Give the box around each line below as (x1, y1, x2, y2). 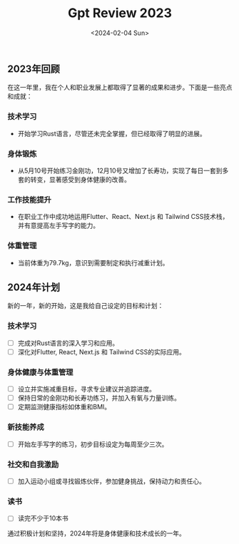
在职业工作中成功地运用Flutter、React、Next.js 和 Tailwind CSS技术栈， (17, 212, 229, 221)
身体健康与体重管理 (7, 367, 73, 377)
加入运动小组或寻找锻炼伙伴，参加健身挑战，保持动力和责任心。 (17, 476, 205, 486)
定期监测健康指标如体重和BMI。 (17, 403, 111, 411)
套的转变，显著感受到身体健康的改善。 (17, 175, 131, 183)
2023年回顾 (7, 63, 61, 75)
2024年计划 (7, 281, 61, 293)
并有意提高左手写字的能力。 (17, 221, 100, 230)
